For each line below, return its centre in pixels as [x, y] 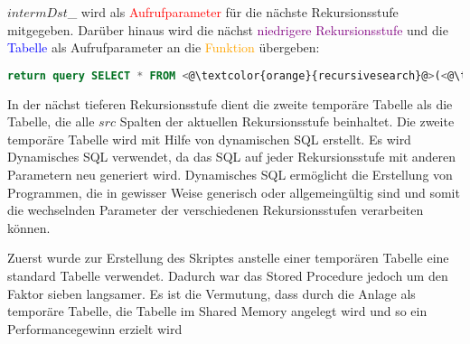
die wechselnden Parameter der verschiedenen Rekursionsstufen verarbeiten [216, 210]
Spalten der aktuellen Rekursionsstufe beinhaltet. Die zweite [287, 121]
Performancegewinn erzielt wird [95, 328]
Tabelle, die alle [51, 121]
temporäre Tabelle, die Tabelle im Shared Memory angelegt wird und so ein [217, 311]
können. [29, 227]
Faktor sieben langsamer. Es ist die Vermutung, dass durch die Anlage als [211, 293]
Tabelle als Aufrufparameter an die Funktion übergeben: [164, 47]
